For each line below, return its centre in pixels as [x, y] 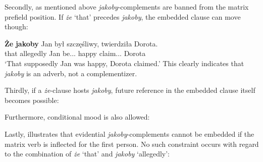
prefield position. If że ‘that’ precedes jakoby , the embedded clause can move [123, 16]
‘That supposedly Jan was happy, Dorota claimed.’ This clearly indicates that [124, 63]
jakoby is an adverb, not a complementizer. [71, 73]
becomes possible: [32, 100]
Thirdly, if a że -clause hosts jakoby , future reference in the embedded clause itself [130, 90]
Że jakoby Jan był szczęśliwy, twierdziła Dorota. [81, 43]
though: [16, 26]
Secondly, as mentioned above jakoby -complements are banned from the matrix [127, 7]
